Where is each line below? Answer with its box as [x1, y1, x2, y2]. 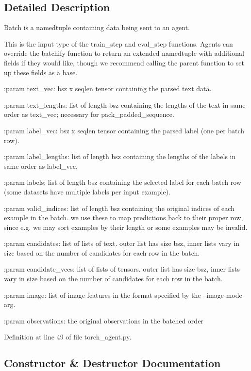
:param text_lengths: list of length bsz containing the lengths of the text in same [4, 99, 246, 110]
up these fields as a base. [4, 67, 78, 77]
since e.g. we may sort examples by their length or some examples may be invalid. [4, 222, 248, 232]
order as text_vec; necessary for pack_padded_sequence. [4, 109, 174, 119]
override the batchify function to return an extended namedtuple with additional [4, 48, 244, 58]
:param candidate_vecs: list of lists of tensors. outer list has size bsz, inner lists [4, 264, 240, 274]
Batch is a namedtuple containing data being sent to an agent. [4, 22, 190, 32]
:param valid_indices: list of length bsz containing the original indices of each [4, 203, 234, 213]
